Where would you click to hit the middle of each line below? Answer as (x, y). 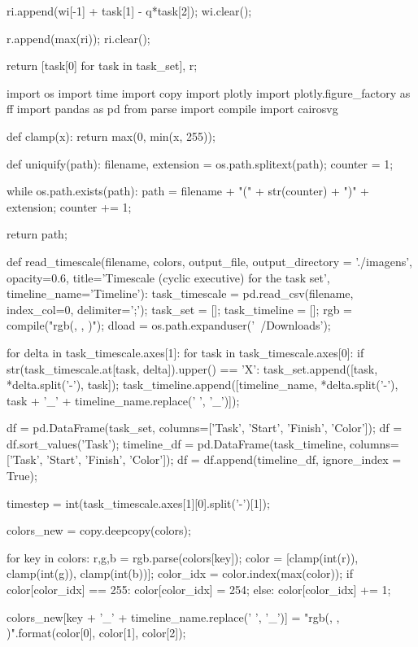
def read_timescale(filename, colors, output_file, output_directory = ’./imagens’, (209, 261)
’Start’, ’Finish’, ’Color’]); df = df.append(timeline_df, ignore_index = (224, 459)
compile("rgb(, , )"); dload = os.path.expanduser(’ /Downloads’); (169, 325)
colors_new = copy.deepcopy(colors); (99, 530)
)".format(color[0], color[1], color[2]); (96, 633)
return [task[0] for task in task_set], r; (102, 66)
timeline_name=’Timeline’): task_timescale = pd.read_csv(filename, (180, 293)
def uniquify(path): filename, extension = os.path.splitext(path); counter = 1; (200, 163)
